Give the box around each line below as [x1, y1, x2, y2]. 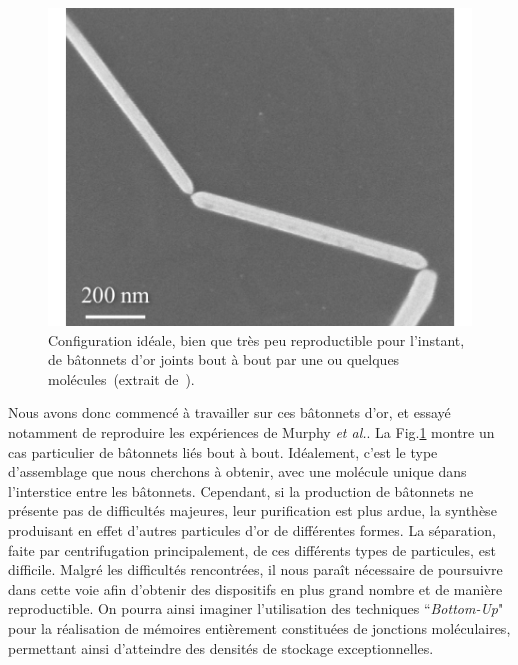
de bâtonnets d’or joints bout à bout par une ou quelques [48, 349, 400, 370]
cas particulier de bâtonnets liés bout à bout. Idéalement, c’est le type [8, 441, 438, 462]
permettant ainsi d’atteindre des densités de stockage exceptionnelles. [8, 637, 434, 658]
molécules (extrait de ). [48, 368, 195, 389]
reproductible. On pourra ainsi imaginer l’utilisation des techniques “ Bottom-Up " [8, 598, 504, 619]
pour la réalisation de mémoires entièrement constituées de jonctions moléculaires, [8, 617, 511, 638]
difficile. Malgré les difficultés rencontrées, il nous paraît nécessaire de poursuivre [8, 559, 503, 580]
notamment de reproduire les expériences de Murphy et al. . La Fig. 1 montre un [8, 421, 495, 442]
